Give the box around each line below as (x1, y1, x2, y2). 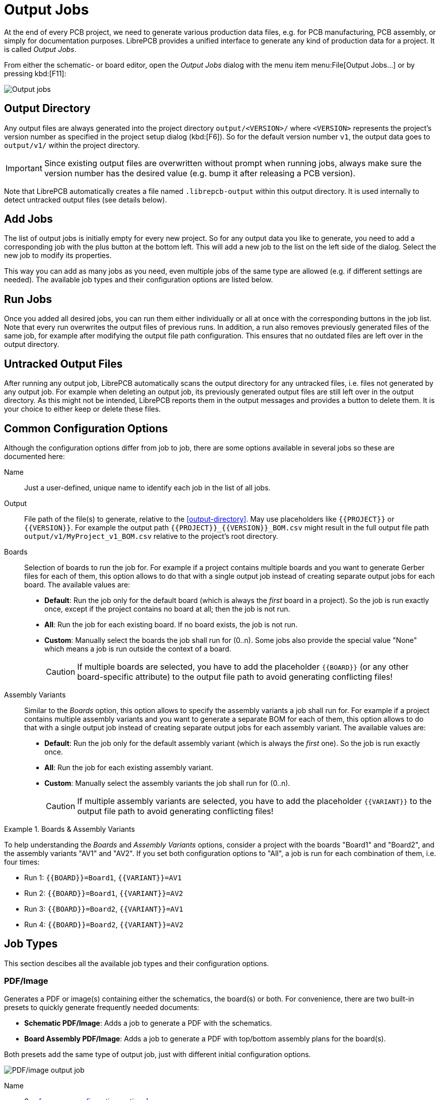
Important (6, 163, 42, 173)
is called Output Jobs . (4, 44, 77, 54)
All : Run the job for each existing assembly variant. (44, 763, 213, 772)
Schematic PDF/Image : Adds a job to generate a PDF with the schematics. (24, 1018, 272, 1027)
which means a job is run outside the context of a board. (44, 644, 231, 653)
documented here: (4, 452, 65, 461)
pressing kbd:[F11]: (4, 69, 67, 78)
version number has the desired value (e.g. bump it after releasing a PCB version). (44, 168, 355, 178)
